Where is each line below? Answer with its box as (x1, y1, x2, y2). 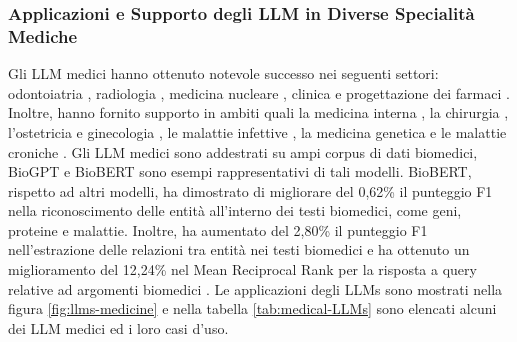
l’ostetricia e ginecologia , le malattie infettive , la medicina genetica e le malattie (8, 121, 507, 142)
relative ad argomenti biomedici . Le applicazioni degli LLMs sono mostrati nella (8, 278, 503, 299)
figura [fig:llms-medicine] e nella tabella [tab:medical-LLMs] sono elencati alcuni (8, 298, 497, 319)
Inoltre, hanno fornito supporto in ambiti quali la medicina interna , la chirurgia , (8, 102, 509, 123)
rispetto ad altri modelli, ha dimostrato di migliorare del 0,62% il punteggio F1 (8, 180, 493, 201)
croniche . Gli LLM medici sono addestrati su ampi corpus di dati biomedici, (8, 141, 478, 162)
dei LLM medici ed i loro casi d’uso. (8, 317, 229, 338)
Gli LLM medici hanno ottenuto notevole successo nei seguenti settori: (8, 63, 439, 84)
